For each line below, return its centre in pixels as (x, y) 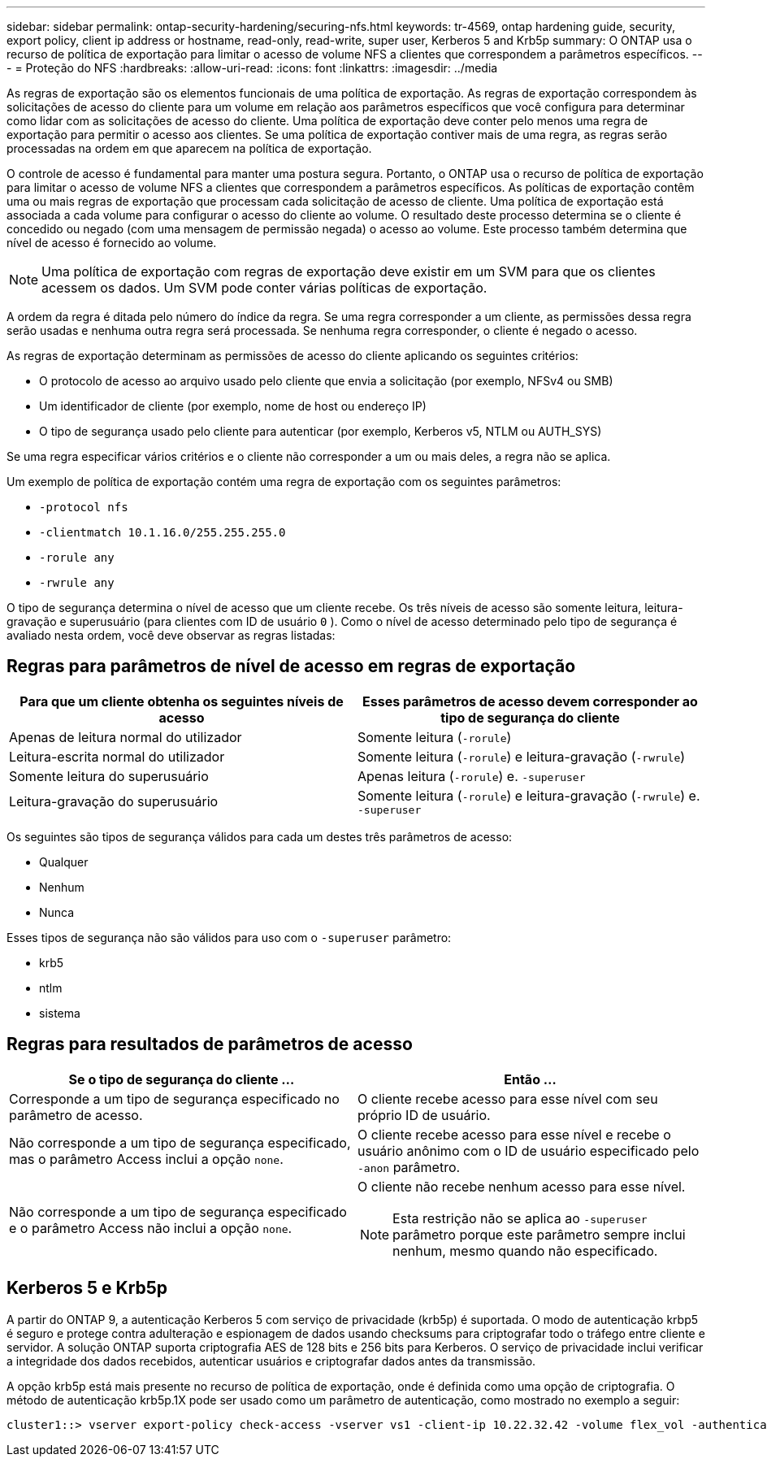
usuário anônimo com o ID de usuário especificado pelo (529, 1150)
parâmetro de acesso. (76, 1115)
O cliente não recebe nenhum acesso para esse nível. (522, 1186)
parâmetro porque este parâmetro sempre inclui (539, 1234)
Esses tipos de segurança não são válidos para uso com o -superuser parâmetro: (229, 937)
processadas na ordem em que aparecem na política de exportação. (189, 148)
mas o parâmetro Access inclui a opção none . (146, 1159)
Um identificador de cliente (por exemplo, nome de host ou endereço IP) (233, 406)
